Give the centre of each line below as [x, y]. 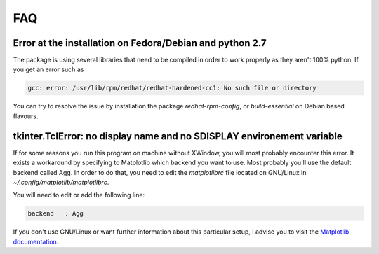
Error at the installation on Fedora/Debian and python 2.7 [140, 43]
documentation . [36, 241]
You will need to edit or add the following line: [79, 195]
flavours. [26, 116]
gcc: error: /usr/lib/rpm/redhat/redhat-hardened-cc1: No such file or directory [172, 88]
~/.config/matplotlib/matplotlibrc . [61, 182]
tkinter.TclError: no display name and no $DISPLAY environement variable [178, 136]
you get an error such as [48, 69]
